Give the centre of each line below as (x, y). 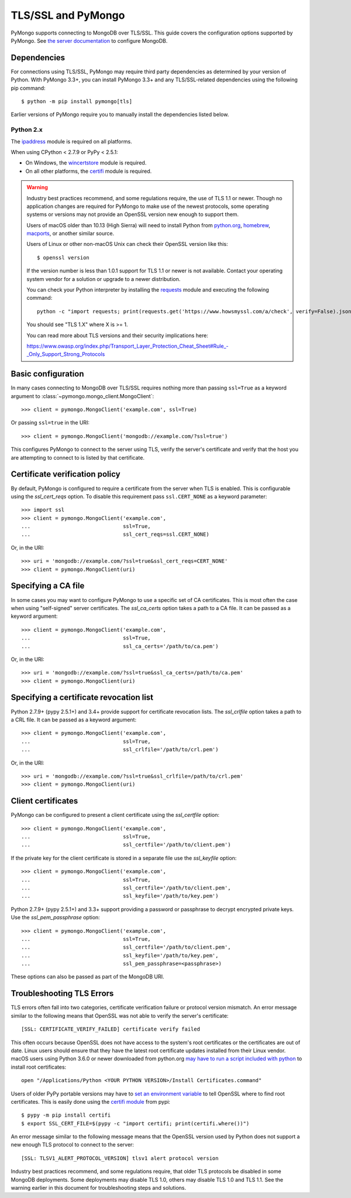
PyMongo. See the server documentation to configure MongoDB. (89, 40)
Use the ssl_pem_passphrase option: (56, 918)
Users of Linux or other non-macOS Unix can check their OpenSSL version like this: (127, 244)
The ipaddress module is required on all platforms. (71, 141)
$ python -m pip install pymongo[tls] (77, 102)
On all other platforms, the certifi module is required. (89, 171)
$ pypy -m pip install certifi (66, 1115)
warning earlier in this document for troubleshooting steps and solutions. (99, 1188)
